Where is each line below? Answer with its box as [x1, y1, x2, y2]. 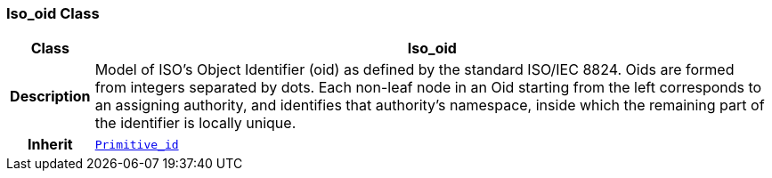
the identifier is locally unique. [94, 114, 297, 133]
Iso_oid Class [6, 4, 100, 22]
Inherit [27, 135, 73, 154]
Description [10, 87, 91, 106]
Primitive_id [94, 137, 179, 151]
